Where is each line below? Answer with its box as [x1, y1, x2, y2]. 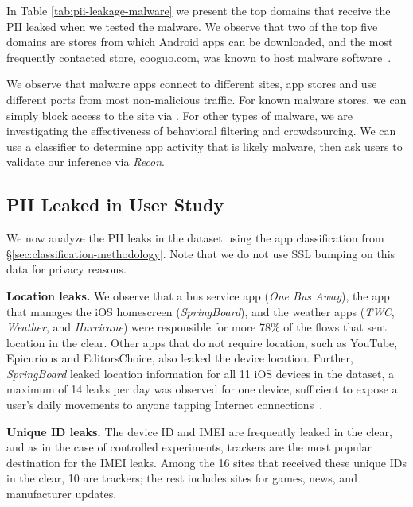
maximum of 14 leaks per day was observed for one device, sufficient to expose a [6, 381, 398, 397]
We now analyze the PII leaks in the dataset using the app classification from [6, 230, 384, 246]
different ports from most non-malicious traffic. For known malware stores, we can [6, 91, 407, 107]
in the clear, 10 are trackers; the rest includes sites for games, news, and [6, 470, 357, 486]
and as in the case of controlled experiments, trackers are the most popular [6, 439, 372, 455]
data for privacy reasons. [6, 261, 127, 277]
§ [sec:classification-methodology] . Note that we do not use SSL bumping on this [6, 245, 395, 261]
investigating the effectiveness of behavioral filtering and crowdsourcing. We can [6, 122, 396, 139]
